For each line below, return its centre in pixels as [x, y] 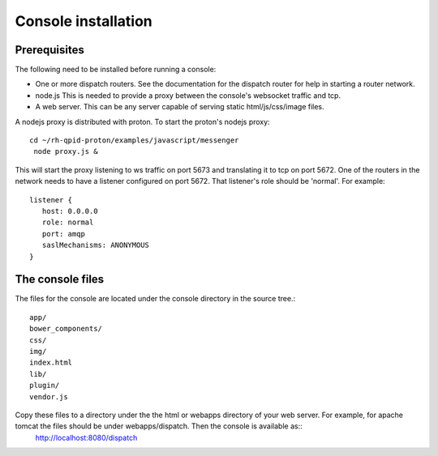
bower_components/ [66, 329]
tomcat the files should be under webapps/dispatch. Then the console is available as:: [159, 426]
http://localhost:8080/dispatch [86, 437]
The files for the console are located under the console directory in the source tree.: [155, 299]
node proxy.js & [66, 151]
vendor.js [49, 396]
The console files [60, 279]
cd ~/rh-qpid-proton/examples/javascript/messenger [134, 141]
